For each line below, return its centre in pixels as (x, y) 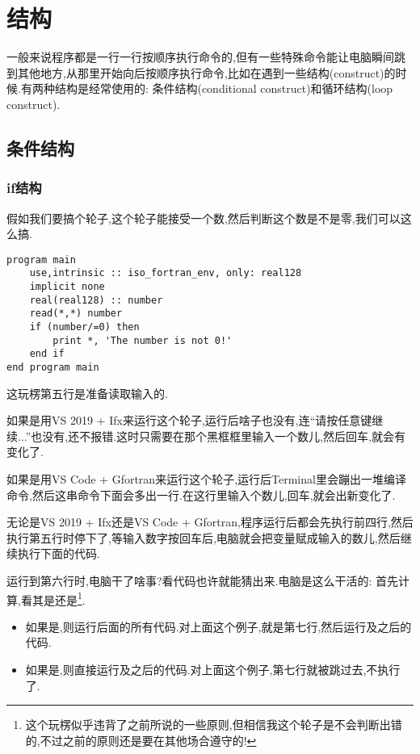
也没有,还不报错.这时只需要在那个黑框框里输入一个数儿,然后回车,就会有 (218, 436)
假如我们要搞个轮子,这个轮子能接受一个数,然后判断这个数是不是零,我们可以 (204, 218)
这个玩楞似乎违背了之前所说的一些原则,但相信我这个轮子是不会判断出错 (214, 725)
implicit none (67, 287)
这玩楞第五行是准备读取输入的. (87, 393)
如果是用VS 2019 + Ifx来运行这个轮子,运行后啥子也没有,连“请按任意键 (189, 420)
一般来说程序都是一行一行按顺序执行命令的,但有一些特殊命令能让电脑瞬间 (200, 57)
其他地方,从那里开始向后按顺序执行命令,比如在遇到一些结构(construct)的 (206, 72)
